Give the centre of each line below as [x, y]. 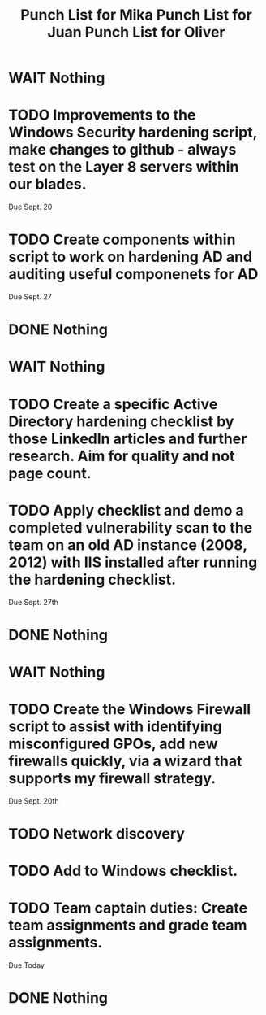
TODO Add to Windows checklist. [123, 871]
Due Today [26, 965]
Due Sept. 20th [34, 801]
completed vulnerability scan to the [131, 527]
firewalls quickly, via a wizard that [125, 761]
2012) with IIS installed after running [133, 562]
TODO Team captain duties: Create [128, 908]
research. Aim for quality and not [122, 456]
